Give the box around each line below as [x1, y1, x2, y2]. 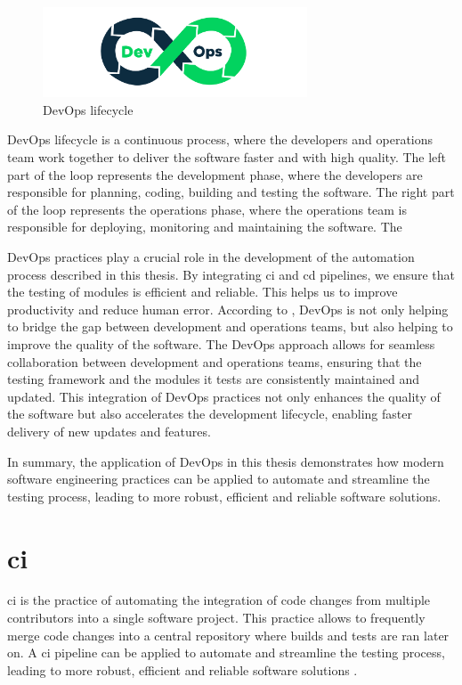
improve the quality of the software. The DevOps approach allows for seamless [7, 334, 435, 353]
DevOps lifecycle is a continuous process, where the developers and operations [7, 130, 434, 149]
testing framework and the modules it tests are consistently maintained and [7, 370, 419, 388]
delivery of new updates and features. [7, 421, 211, 440]
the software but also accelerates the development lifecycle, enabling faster [7, 404, 412, 423]
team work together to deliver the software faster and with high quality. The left [7, 148, 447, 167]
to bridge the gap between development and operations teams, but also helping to [7, 317, 453, 336]
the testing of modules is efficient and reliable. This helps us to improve [7, 282, 398, 301]
